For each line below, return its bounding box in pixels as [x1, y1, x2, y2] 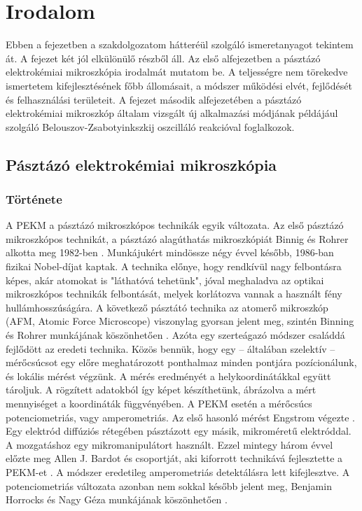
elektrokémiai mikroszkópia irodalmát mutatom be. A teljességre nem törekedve [6, 64, 348, 79]
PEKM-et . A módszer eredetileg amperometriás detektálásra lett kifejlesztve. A [6, 464, 350, 479]
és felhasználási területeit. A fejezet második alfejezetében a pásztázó [6, 92, 302, 106]
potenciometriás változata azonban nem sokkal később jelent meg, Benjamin [6, 478, 332, 493]
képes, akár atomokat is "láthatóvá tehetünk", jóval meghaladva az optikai [6, 272, 324, 287]
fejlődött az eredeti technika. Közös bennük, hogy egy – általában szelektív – [6, 341, 335, 356]
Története [6, 190, 62, 207]
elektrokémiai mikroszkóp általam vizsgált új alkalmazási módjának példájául [6, 106, 338, 120]
